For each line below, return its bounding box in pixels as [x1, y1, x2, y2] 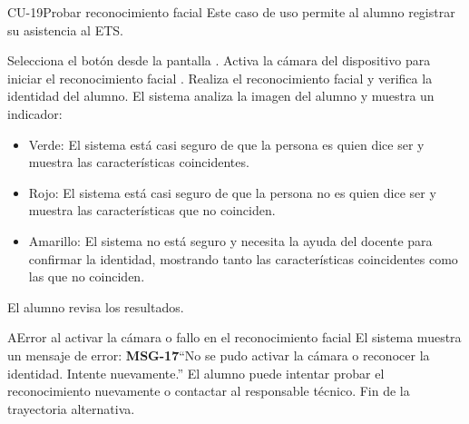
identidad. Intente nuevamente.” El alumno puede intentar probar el [7, 363, 385, 382]
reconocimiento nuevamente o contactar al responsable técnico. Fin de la [7, 381, 410, 400]
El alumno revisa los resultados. [7, 297, 184, 316]
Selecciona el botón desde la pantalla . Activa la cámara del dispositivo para [7, 51, 431, 70]
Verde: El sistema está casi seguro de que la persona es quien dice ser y [28, 134, 425, 153]
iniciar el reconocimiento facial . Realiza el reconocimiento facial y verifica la [7, 68, 433, 87]
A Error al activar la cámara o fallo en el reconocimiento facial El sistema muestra [7, 328, 462, 347]
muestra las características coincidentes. [28, 153, 249, 172]
